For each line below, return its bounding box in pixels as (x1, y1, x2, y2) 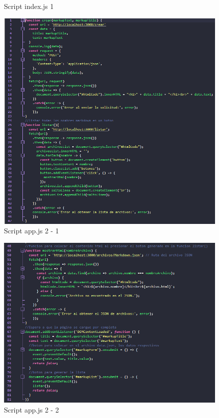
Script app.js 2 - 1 (4, 225, 59, 236)
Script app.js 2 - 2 (4, 404, 59, 415)
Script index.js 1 (4, 1, 54, 11)
